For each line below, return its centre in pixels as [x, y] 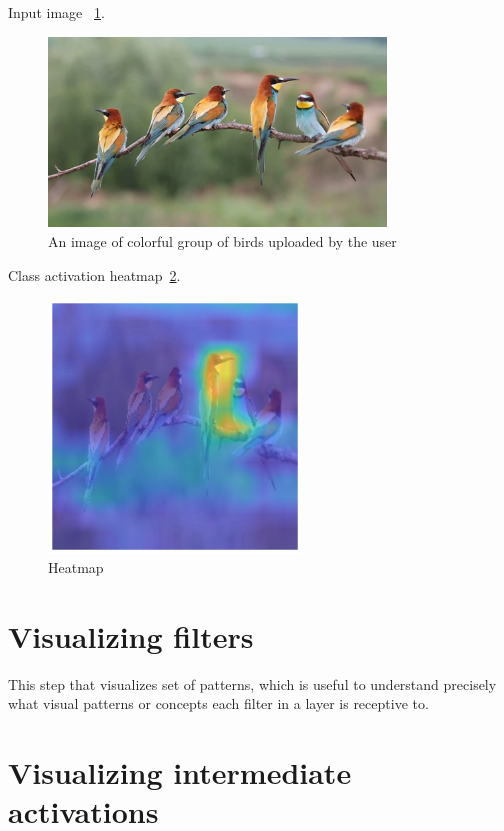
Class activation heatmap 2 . [94, 274]
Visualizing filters [131, 635]
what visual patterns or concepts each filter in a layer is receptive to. [218, 703]
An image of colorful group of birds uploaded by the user [222, 240]
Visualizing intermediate [180, 772]
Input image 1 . [56, 12]
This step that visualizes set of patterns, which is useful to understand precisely [252, 683]
